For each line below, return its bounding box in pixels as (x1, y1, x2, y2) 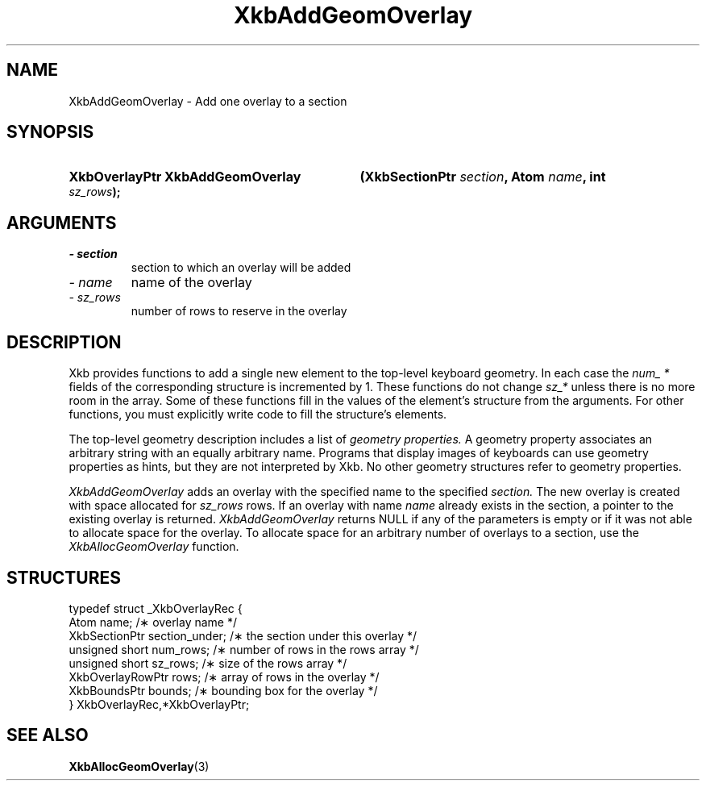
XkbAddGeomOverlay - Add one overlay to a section (69, 94, 347, 108)
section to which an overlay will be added (131, 260, 351, 275)
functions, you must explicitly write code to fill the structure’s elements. (69, 407, 447, 422)
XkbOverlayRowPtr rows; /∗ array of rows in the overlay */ (69, 669, 380, 684)
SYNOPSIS (6, 122, 94, 143)
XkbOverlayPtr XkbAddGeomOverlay (69, 169, 301, 185)
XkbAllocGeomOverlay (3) (69, 759, 210, 773)
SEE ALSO (6, 725, 89, 746)
